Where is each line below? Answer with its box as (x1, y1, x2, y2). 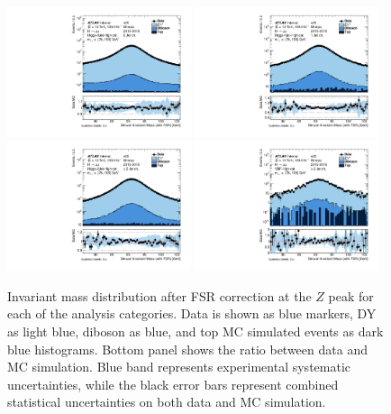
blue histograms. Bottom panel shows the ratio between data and (7, 339, 368, 358)
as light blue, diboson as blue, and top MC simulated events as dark (7, 322, 384, 341)
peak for (328, 286, 374, 305)
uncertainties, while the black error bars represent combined (7, 374, 339, 393)
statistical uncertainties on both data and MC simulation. (7, 392, 326, 411)
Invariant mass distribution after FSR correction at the (7, 286, 312, 305)
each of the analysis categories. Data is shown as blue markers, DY (7, 304, 377, 323)
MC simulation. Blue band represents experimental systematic (7, 357, 351, 376)
